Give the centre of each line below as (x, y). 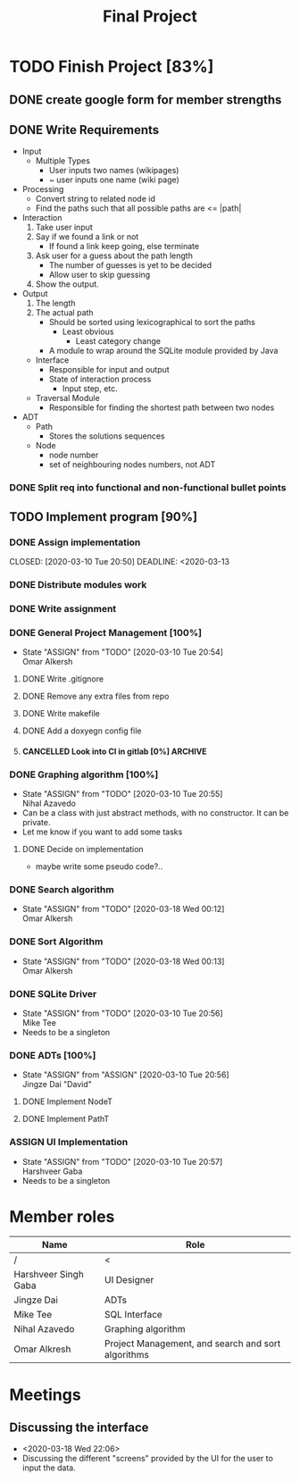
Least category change (118, 341)
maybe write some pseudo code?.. (99, 867)
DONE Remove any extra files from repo (96, 696)
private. (36, 823)
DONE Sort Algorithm (56, 942)
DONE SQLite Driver (53, 993)
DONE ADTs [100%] (53, 1055)
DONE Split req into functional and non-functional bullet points (148, 488)
